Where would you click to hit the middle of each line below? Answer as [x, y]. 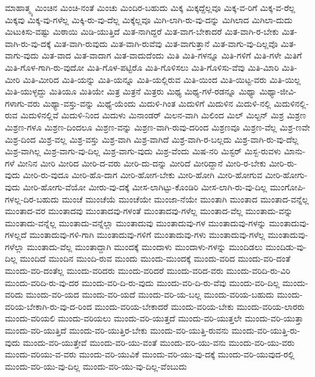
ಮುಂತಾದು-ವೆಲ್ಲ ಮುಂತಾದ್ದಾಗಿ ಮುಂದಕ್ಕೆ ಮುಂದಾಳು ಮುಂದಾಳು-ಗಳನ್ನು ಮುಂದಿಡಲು [145, 246]
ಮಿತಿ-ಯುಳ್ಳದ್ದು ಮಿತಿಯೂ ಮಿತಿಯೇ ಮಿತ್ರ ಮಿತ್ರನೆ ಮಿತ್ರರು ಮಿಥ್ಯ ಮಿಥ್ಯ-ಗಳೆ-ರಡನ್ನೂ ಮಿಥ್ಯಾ [131, 91]
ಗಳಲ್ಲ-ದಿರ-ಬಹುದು [32, 199]
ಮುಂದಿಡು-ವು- [286, 246]
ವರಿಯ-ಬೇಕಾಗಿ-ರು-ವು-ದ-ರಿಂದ [48, 306]
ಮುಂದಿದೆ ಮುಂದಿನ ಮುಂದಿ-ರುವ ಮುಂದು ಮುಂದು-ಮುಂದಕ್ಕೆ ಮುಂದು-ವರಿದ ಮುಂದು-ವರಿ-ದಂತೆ [155, 258]
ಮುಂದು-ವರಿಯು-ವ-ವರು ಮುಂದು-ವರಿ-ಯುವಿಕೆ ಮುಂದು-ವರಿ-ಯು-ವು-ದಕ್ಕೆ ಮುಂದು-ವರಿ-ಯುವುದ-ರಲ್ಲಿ [150, 354]
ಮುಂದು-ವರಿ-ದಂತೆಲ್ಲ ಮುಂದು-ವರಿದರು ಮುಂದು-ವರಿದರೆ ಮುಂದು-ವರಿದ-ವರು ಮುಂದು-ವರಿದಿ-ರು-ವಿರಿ [148, 271]
